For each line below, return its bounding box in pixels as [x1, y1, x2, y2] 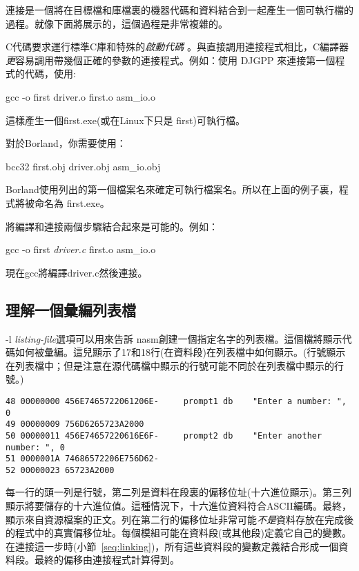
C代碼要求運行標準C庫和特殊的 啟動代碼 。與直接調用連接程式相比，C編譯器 [6, 39, 349, 54]
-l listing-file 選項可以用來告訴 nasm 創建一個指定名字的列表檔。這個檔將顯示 [6, 331, 342, 345]
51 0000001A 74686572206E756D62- [6, 454, 159, 464]
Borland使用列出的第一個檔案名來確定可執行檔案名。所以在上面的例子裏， [6, 182, 339, 197]
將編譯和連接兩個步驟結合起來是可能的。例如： [6, 219, 218, 233]
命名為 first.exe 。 [34, 195, 110, 210]
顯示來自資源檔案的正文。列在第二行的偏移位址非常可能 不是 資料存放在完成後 [6, 512, 353, 526]
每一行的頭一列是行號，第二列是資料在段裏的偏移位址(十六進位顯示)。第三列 [6, 485, 351, 499]
